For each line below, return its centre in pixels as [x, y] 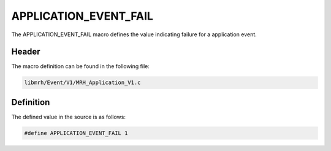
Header [26, 52]
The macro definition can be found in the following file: [81, 66]
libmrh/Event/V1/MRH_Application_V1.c [82, 83]
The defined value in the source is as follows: [68, 117]
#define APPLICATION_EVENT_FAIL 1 [76, 133]
